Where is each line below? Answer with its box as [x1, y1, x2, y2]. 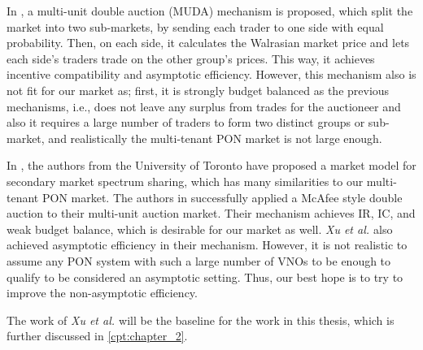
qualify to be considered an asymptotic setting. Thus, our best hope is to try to [7, 268, 403, 285]
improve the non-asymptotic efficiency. [7, 284, 198, 301]
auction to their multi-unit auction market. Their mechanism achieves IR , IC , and [7, 205, 416, 222]
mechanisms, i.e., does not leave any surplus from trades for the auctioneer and [7, 97, 401, 115]
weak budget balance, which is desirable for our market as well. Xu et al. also [7, 220, 393, 237]
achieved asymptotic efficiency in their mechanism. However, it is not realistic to [7, 236, 408, 253]
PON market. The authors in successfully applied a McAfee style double [41, 188, 403, 205]
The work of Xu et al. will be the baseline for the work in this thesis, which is [7, 311, 395, 328]
